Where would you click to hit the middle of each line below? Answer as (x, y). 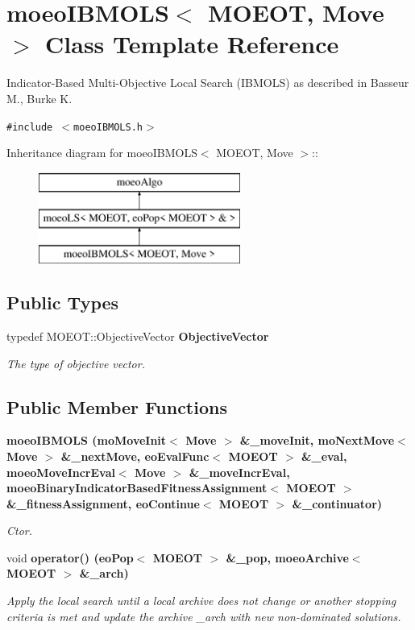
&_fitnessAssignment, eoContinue (103, 503)
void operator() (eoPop (70, 557)
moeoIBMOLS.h (108, 127)
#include (30, 127)
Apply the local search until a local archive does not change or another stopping (201, 601)
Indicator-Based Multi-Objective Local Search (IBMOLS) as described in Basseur (208, 83)
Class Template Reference (192, 44)
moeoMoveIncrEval (61, 472)
